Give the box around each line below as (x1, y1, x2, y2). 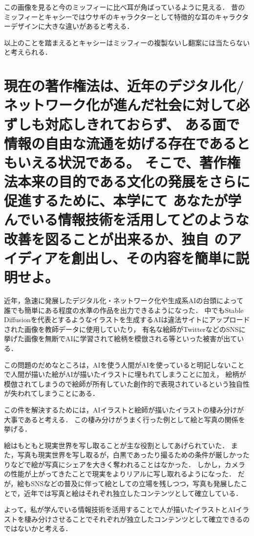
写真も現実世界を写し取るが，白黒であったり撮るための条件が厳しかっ (17, 450, 243, 460)
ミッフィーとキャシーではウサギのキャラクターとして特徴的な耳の (4, 11, 215, 21)
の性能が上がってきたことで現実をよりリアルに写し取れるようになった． (4, 469, 236, 479)
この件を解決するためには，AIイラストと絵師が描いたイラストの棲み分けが (4, 404, 244, 414)
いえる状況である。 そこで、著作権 (17, 152, 240, 172)
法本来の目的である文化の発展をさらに (4, 171, 250, 191)
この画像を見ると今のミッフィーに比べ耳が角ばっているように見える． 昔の (4, 2, 245, 12)
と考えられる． (4, 47, 52, 57)
